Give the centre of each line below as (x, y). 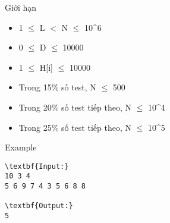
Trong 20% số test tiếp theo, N (75, 107)
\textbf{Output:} (39, 206)
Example (21, 147)
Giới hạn (21, 7)
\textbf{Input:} (37, 166)
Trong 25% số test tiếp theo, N (75, 127)
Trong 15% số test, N (57, 87)
